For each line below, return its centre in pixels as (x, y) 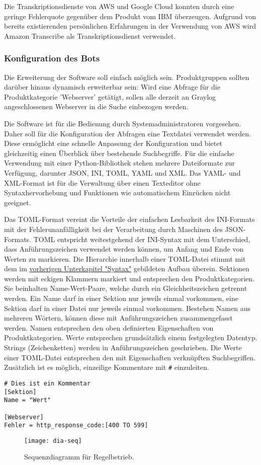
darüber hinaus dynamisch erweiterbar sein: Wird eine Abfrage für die (112, 87)
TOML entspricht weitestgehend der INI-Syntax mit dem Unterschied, (142, 239)
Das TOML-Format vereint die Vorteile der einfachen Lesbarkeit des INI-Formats (129, 219)
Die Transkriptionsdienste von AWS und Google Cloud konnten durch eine (119, 6)
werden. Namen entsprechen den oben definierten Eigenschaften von (109, 327)
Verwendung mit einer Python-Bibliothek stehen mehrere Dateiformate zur (120, 163)
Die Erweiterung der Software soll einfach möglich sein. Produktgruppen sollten (127, 77)
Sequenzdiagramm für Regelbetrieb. (79, 457)
